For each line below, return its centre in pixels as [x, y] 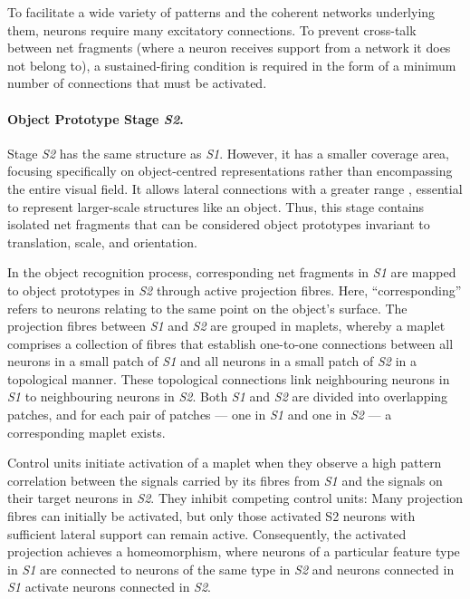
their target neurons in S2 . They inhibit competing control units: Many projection [235, 498]
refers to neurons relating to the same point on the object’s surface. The [207, 308]
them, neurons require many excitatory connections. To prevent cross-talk [212, 29]
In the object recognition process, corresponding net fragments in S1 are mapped [232, 272]
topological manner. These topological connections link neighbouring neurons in [229, 378]
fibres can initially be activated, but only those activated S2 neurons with [211, 516]
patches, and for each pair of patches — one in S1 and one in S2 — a [200, 415]
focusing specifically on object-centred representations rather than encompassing [230, 171]
